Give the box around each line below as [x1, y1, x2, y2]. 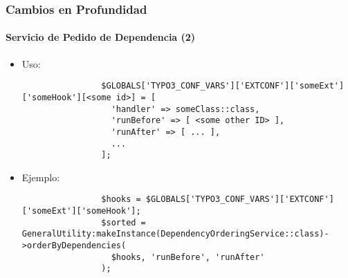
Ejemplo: [21, 169, 60, 184]
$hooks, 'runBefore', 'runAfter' [111, 252, 265, 262]
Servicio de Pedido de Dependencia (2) [6, 30, 196, 44]
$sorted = [101, 217, 146, 228]
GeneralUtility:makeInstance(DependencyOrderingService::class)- [21, 229, 329, 239]
